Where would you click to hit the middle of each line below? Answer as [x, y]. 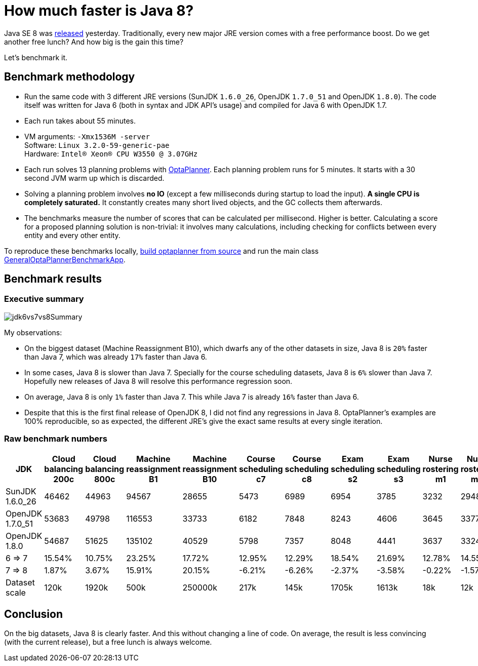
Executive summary [44, 299]
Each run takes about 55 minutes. [80, 121]
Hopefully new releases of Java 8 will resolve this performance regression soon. [158, 381]
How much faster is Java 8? [99, 11]
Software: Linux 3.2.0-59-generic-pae [97, 145]
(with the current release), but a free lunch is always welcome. [108, 642]
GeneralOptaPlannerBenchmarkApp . [65, 259]
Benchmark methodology [70, 77]
